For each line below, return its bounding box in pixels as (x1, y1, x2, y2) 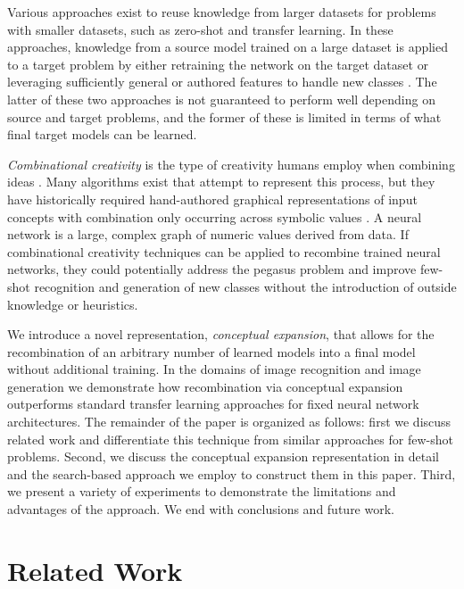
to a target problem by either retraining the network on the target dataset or (7, 54, 429, 73)
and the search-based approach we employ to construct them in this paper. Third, (7, 464, 456, 483)
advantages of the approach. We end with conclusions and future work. (7, 500, 394, 518)
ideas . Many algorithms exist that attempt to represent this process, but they (7, 172, 435, 191)
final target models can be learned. (7, 125, 197, 144)
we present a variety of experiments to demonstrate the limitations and (7, 482, 396, 501)
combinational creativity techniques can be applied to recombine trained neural (7, 242, 441, 261)
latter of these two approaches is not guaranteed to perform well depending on (7, 89, 435, 108)
